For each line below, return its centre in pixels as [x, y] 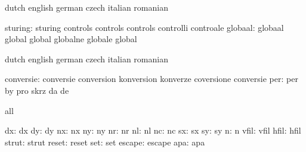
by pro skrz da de [37, 90]
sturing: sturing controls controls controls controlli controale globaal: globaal [144, 27]
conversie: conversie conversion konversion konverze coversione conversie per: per [152, 79]
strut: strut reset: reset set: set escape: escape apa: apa [105, 142]
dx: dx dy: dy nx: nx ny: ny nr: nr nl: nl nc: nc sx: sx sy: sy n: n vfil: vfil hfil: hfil [153, 130]
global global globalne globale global [71, 39]
